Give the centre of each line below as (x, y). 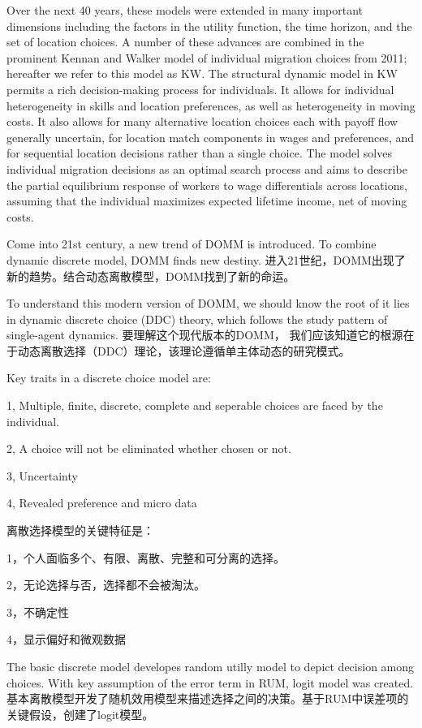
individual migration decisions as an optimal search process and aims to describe (207, 168)
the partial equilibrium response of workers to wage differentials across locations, (207, 185)
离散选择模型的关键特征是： (80, 530)
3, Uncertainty (42, 475)
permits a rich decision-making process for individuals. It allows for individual (200, 89)
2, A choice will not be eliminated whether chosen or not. (149, 448)
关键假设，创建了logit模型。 (80, 714)
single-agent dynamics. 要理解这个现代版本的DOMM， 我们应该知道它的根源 (205, 335)
